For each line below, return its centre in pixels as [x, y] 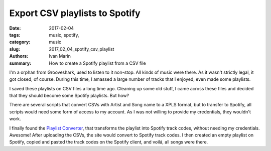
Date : [15, 28]
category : [20, 42]
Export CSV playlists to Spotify [75, 13]
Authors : [19, 56]
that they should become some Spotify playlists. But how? [69, 96]
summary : [20, 63]
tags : [15, 35]
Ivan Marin [60, 56]
